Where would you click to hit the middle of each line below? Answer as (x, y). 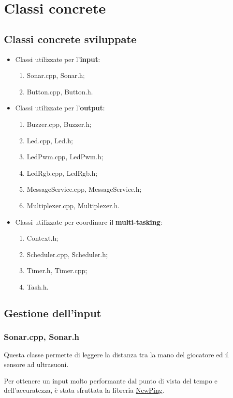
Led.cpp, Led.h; (50, 140)
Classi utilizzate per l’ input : (58, 59)
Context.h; (43, 238)
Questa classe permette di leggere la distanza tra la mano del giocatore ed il (116, 355)
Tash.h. (38, 286)
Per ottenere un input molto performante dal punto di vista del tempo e (111, 380)
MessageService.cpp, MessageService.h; (84, 189)
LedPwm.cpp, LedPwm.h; (65, 157)
